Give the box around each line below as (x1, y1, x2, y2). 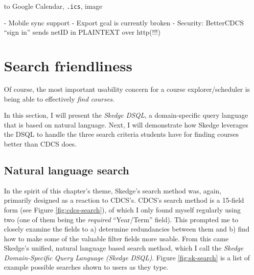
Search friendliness (4, 56, 133, 76)
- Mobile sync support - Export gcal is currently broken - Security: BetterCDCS (4, 17, 244, 27)
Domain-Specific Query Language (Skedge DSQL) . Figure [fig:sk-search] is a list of (4, 252, 250, 262)
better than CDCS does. (4, 138, 77, 148)
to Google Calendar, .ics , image (4, 1, 103, 11)
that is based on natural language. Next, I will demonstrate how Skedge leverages (4, 119, 248, 129)
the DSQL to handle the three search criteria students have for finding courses (4, 129, 239, 139)
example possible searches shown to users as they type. (4, 262, 168, 272)
